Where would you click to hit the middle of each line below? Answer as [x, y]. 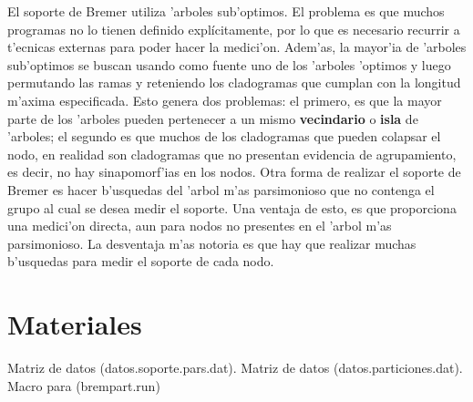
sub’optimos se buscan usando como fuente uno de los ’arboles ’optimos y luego [229, 64]
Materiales [75, 324]
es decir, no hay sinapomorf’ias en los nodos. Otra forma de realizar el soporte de [234, 172]
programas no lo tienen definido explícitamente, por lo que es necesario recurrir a [234, 29]
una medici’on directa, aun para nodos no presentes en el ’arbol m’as [200, 226]
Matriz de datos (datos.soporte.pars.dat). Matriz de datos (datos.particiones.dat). [235, 368]
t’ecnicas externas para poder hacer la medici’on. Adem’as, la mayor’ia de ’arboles [237, 47]
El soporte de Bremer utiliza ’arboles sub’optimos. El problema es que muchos [226, 11]
